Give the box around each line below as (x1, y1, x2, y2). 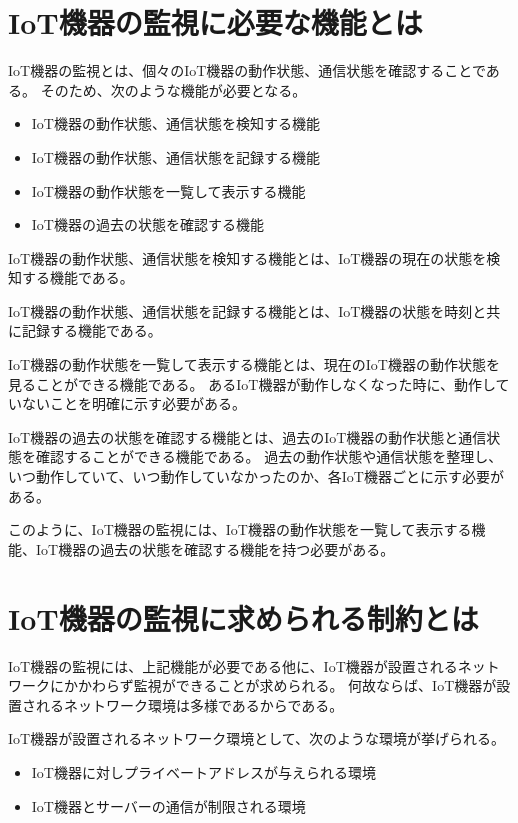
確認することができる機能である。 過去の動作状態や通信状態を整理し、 (35, 446, 503, 467)
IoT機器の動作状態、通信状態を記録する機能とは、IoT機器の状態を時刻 (8, 300, 473, 321)
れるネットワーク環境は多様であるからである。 (35, 694, 344, 715)
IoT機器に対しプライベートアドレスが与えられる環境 (31, 761, 376, 782)
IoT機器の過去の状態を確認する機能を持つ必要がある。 (35, 538, 395, 559)
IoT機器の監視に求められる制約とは (8, 597, 479, 638)
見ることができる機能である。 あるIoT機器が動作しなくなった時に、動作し (8, 373, 496, 394)
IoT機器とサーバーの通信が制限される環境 (31, 795, 306, 816)
